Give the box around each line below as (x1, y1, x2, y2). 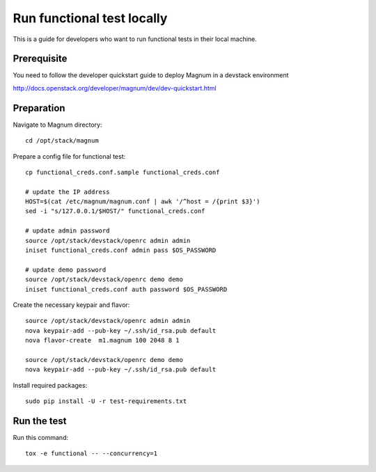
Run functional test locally (13, 10, 168, 26)
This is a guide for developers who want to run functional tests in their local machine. (13, 35, 257, 43)
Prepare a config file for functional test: (13, 152, 126, 160)
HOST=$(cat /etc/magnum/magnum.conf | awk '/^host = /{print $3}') (25, 198, 260, 205)
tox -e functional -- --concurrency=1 (25, 450, 158, 457)
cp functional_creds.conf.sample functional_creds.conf (25, 168, 220, 176)
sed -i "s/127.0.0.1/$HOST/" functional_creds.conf (25, 207, 205, 215)
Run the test (13, 415, 67, 427)
